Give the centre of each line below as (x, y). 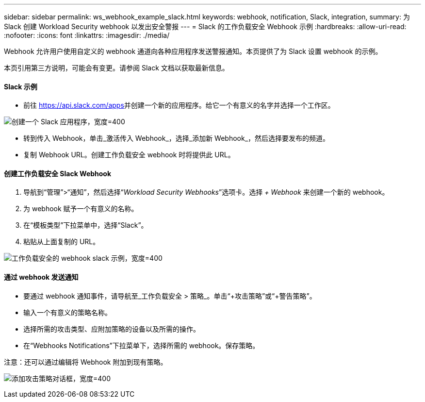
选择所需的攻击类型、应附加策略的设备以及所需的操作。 (112, 329)
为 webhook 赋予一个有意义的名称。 (81, 209)
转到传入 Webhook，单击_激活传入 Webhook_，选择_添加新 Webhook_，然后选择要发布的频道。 (177, 138)
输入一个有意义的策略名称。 (67, 312)
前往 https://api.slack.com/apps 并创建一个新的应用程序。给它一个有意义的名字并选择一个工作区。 (179, 105)
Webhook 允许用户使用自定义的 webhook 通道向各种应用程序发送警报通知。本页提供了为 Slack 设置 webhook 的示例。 (193, 51)
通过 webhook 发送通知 (41, 277)
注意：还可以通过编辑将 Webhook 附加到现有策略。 (86, 362)
